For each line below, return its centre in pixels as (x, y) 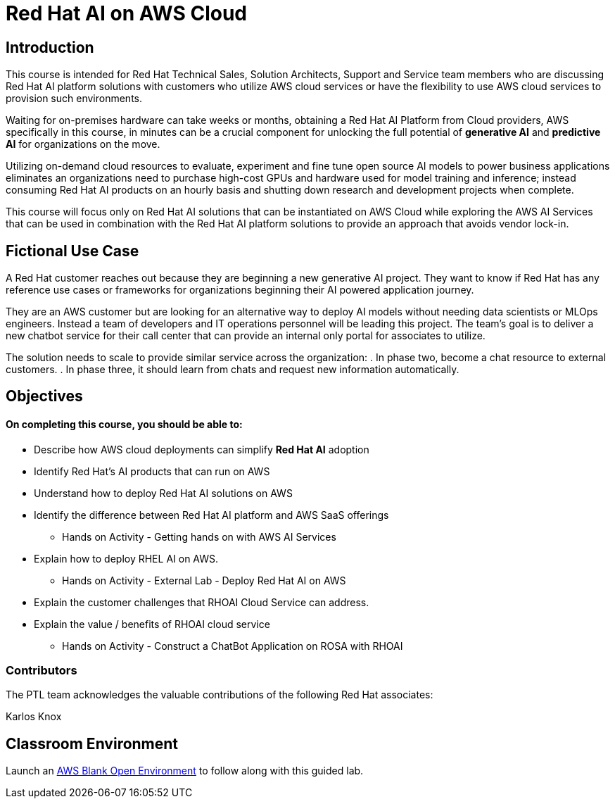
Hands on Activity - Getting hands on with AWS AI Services (199, 536)
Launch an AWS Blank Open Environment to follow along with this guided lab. (185, 771)
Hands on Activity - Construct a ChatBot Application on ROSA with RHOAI (233, 646)
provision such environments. (74, 99)
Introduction (50, 47)
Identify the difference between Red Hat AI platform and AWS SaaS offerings (211, 515)
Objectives (44, 396)
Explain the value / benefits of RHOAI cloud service (152, 624)
